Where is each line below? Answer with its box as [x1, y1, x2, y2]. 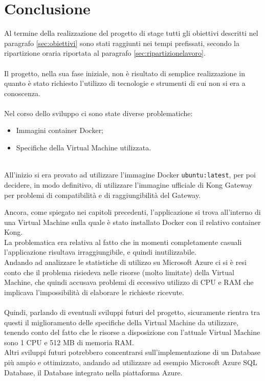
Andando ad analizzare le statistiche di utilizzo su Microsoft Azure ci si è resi [4, 257, 247, 267]
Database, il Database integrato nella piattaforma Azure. [4, 367, 183, 377]
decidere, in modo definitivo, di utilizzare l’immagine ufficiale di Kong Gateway [4, 179, 253, 190]
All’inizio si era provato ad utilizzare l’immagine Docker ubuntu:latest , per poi [4, 169, 256, 180]
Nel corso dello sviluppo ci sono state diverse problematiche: [4, 107, 193, 118]
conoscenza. [4, 87, 40, 98]
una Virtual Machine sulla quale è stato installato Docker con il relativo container [4, 216, 261, 227]
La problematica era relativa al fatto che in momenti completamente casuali [4, 236, 242, 247]
